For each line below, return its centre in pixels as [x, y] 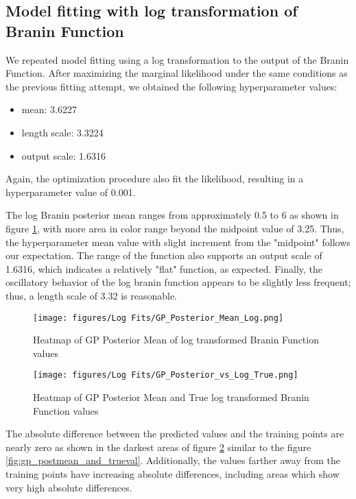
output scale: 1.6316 [63, 155]
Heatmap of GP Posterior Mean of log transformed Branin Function [176, 340]
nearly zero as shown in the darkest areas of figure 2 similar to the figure [158, 447]
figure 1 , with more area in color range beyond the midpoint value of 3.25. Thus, [175, 228]
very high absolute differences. [69, 487]
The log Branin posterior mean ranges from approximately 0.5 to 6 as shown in [172, 215]
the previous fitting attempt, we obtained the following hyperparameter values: [171, 86]
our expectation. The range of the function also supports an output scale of [164, 255]
